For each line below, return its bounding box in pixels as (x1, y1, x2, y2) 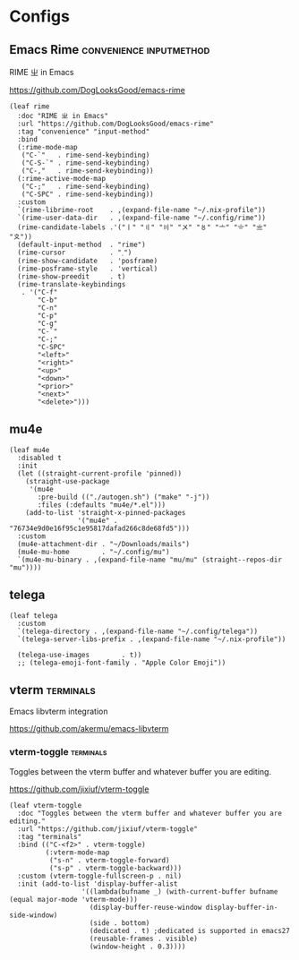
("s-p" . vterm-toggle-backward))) (48, 863, 182, 872)
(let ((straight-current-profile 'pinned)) (17, 468, 182, 478)
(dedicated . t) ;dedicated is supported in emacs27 (89, 926, 291, 935)
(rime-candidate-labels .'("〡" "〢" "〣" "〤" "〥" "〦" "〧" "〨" (17, 223, 268, 232)
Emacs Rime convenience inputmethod (9, 42, 210, 57)
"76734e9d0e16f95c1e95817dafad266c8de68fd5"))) (9, 524, 191, 533)
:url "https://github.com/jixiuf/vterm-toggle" (17, 824, 199, 834)
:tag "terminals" (17, 832, 82, 841)
